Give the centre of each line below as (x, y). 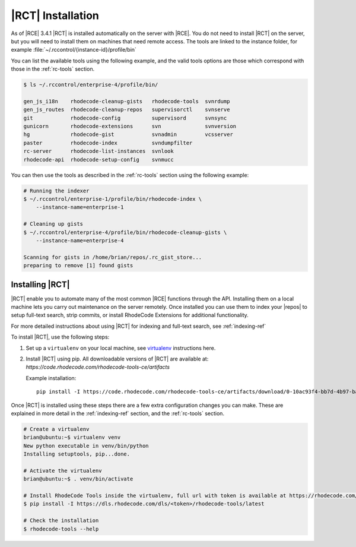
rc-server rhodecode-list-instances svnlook (99, 151)
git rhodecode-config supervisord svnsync (125, 118)
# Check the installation (61, 521)
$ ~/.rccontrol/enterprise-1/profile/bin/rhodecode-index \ (113, 199)
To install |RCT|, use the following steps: (60, 337)
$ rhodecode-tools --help (61, 529)
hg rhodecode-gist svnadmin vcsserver (128, 135)
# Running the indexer (56, 191)
